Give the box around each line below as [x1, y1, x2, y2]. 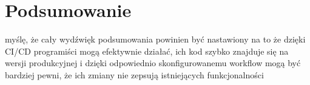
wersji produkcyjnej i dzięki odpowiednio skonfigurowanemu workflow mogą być [5, 56, 301, 69]
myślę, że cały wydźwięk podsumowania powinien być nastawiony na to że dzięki [5, 33, 306, 46]
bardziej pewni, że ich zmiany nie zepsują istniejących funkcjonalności [5, 68, 264, 81]
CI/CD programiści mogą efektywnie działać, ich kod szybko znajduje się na [5, 44, 289, 57]
